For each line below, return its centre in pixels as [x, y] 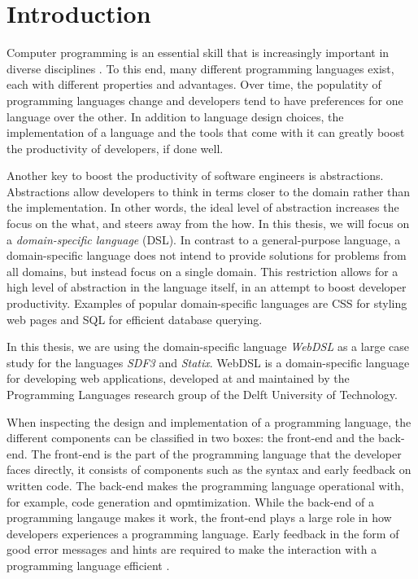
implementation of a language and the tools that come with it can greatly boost [206, 132]
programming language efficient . [88, 565]
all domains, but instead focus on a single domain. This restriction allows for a [202, 271]
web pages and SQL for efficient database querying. [135, 319]
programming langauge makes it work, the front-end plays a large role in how [199, 518]
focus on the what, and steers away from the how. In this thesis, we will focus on [208, 224]
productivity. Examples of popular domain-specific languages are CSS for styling [207, 303]
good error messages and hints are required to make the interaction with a [192, 549]
